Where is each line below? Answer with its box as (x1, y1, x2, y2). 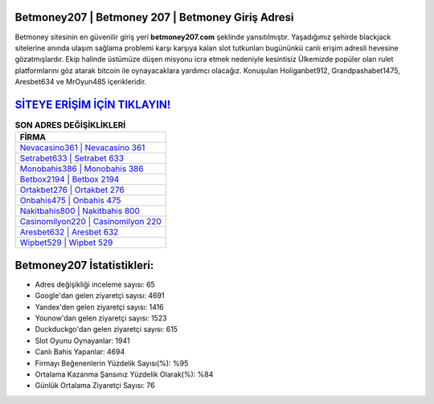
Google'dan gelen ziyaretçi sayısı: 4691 (35, 291, 165, 300)
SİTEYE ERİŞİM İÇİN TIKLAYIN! (14, 97, 171, 112)
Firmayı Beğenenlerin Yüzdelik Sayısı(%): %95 (35, 358, 189, 368)
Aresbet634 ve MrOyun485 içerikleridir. (14, 77, 147, 87)
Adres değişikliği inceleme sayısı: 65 (35, 280, 156, 289)
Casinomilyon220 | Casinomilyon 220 (19, 216, 162, 227)
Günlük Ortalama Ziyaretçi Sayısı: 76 (35, 381, 156, 390)
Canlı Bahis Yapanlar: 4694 (35, 347, 125, 357)
